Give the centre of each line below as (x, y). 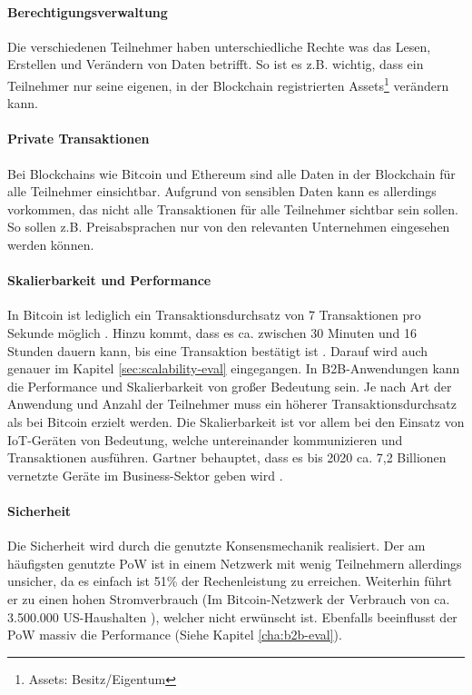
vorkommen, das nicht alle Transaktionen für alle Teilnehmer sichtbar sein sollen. (233, 208)
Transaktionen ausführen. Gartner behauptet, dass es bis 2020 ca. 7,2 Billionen (227, 457)
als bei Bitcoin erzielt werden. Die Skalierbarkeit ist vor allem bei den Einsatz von (236, 421)
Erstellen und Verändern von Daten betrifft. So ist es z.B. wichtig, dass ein (216, 64)
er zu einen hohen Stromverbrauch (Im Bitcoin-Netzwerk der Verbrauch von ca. (229, 598)
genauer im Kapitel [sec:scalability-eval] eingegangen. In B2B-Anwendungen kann (234, 368)
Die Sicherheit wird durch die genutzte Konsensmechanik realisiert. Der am (216, 546)
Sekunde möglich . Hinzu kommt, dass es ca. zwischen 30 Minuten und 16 (212, 332)
